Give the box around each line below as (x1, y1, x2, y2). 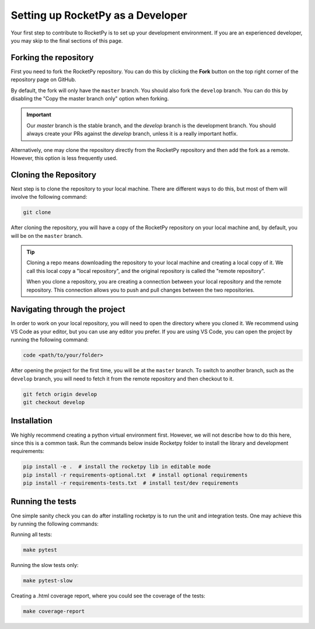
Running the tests (10, 497, 77, 507)
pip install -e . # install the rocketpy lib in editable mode (23, 464, 211, 470)
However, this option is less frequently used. (10, 154, 118, 161)
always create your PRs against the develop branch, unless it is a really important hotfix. (26, 130, 239, 137)
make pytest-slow (23, 578, 73, 584)
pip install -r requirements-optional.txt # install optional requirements (23, 471, 248, 478)
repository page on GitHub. (10, 76, 76, 83)
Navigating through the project (10, 305, 125, 314)
